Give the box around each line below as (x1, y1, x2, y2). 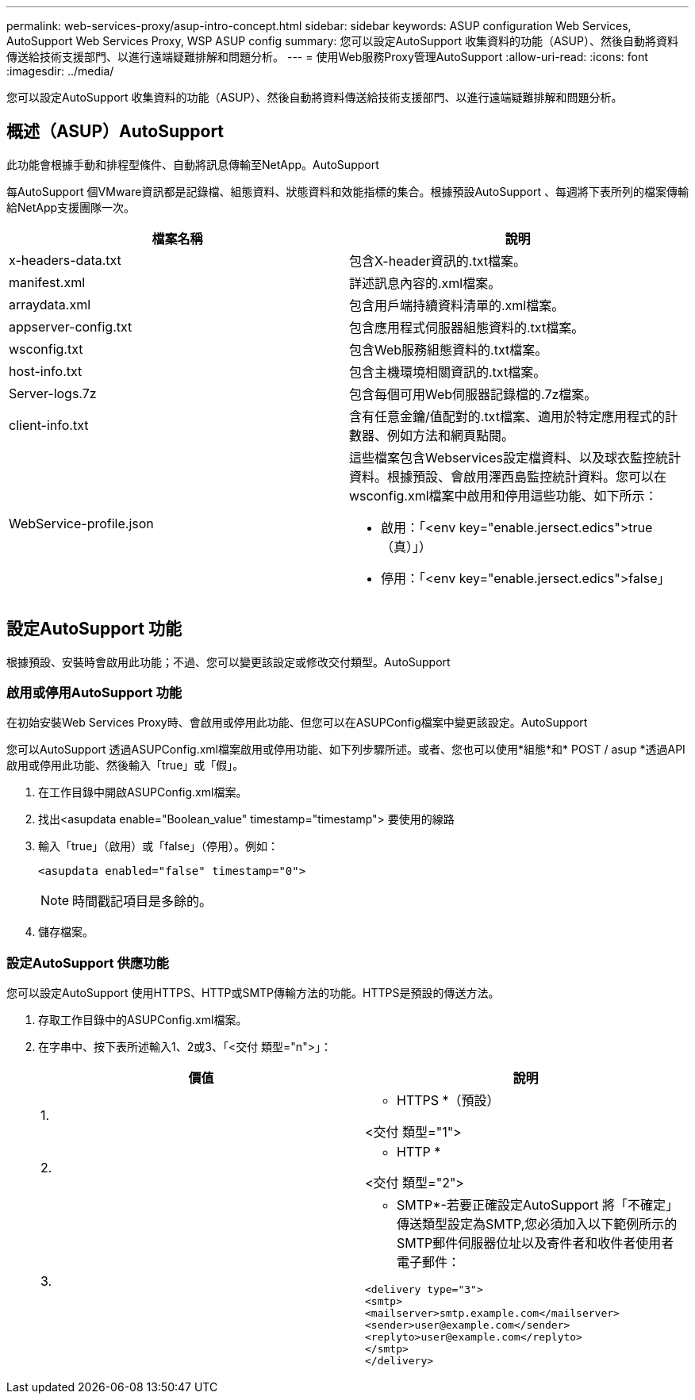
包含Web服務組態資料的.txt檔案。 (349, 341, 548, 358)
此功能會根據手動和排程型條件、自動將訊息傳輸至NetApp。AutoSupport (6, 157, 379, 171)
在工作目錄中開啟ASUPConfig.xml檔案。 (38, 785, 248, 800)
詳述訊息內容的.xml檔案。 (349, 274, 501, 291)
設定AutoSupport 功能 (6, 619, 182, 639)
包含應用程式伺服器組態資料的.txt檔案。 (349, 319, 585, 336)
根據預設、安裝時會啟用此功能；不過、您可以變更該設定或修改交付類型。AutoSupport (6, 654, 451, 669)
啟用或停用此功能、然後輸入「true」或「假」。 (6, 758, 244, 773)
